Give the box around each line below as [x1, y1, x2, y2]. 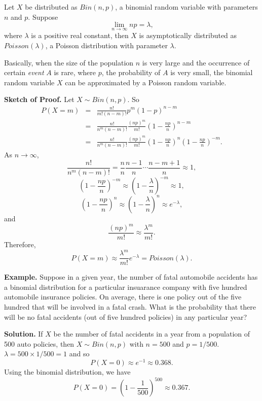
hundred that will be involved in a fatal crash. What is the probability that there [4, 302, 256, 312]
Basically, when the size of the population [4, 57, 134, 68]
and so [69, 348, 90, 359]
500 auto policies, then [4, 338, 74, 349]
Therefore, [4, 239, 36, 250]
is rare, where [54, 67, 96, 78]
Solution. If [4, 328, 43, 339]
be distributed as [25, 2, 78, 12]
